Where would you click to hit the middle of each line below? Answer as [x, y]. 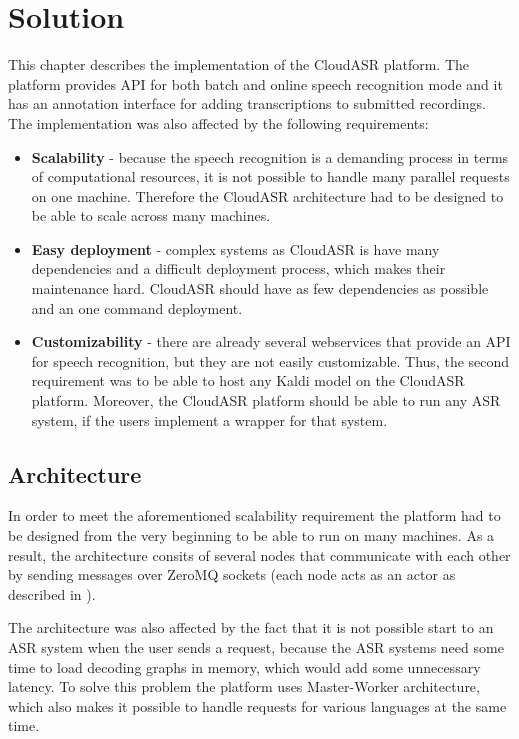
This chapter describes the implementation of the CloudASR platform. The [238, 64]
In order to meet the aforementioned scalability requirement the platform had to [254, 515]
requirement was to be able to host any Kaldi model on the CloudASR [248, 380]
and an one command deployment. [137, 307]
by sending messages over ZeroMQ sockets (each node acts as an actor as [232, 574]
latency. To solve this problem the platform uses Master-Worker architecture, [244, 686]
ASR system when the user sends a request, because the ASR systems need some [256, 646]
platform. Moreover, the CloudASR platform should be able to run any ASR [266, 400]
